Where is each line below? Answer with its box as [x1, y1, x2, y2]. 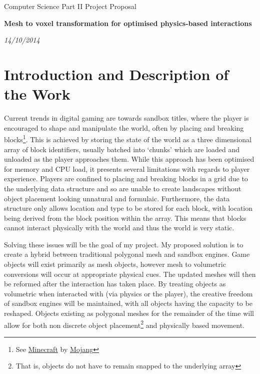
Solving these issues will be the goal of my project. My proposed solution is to [4, 239, 243, 249]
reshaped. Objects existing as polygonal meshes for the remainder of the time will [4, 308, 254, 318]
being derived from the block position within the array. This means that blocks [4, 212, 246, 223]
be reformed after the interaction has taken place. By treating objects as [4, 278, 226, 289]
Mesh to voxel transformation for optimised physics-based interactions [4, 18, 252, 28]
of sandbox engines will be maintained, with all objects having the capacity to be [4, 298, 252, 308]
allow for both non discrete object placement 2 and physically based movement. [4, 318, 244, 330]
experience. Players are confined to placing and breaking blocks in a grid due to [4, 173, 248, 184]
